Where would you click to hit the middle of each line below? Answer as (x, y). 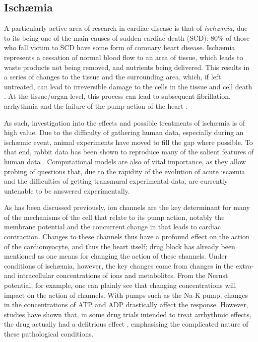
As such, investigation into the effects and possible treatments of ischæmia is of (125, 122)
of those (237, 37)
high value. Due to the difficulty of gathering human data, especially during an (124, 132)
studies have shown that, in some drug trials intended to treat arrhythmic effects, (128, 314)
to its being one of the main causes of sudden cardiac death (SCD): (106, 37)
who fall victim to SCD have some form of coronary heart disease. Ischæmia (120, 47)
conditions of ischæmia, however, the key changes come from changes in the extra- (129, 265)
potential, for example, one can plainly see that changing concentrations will (120, 285)
